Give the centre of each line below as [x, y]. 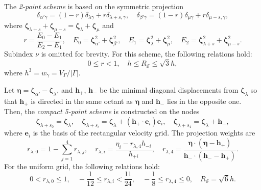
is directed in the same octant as [82, 101]
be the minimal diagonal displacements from [169, 90]
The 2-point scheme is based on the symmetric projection [94, 6]
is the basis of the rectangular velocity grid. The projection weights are [144, 133]
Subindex [19, 54]
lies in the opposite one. [204, 101]
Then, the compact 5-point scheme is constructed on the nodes [102, 111]
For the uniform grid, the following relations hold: [82, 166]
